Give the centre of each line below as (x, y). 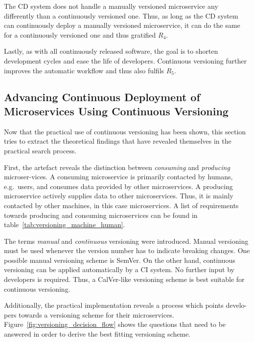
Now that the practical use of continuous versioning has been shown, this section (125, 131)
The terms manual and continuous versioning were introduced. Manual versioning (126, 241)
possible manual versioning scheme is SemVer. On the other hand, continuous (120, 260)
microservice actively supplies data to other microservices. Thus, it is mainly (119, 196)
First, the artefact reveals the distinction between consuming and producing (117, 167)
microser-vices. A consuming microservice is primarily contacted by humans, (118, 177)
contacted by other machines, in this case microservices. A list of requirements (121, 205)
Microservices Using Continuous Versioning (116, 111)
